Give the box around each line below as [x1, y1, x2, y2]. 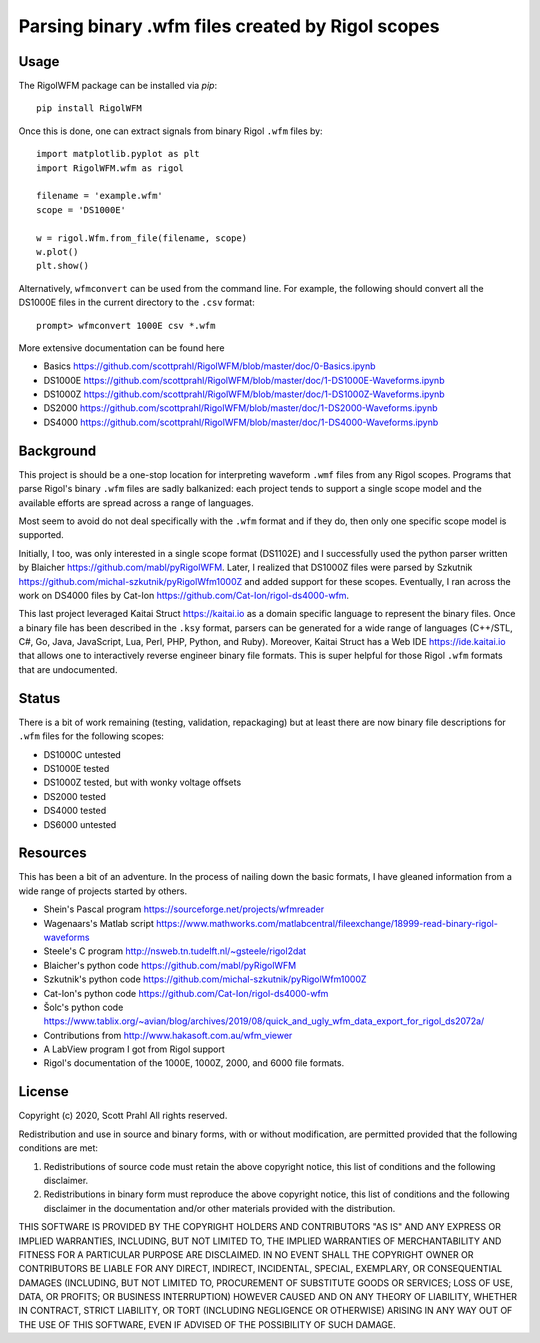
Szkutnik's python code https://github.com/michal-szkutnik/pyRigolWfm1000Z [43, 973, 367, 985]
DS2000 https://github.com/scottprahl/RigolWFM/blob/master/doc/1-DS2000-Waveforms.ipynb [43, 402, 439, 414]
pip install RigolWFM [36, 103, 142, 114]
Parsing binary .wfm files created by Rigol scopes [18, 15, 440, 37]
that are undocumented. [18, 663, 118, 675]
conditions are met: [18, 1142, 99, 1154]
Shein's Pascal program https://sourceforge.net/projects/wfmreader [43, 903, 325, 915]
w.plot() [36, 246, 79, 257]
